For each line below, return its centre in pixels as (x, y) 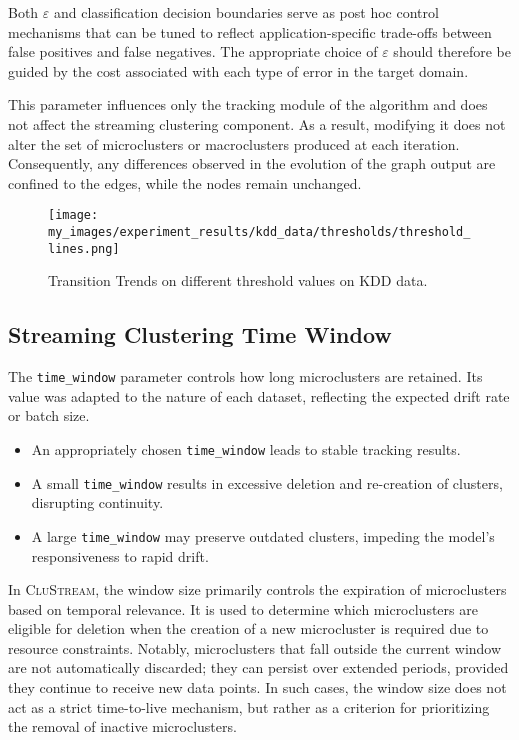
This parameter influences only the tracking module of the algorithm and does (248, 104)
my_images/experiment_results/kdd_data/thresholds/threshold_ (259, 232)
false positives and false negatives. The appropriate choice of (193, 51)
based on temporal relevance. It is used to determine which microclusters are (243, 608)
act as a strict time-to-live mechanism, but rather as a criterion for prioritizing (249, 706)
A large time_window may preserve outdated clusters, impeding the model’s (263, 535)
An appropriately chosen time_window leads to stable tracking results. (246, 448)
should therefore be (452, 51)
